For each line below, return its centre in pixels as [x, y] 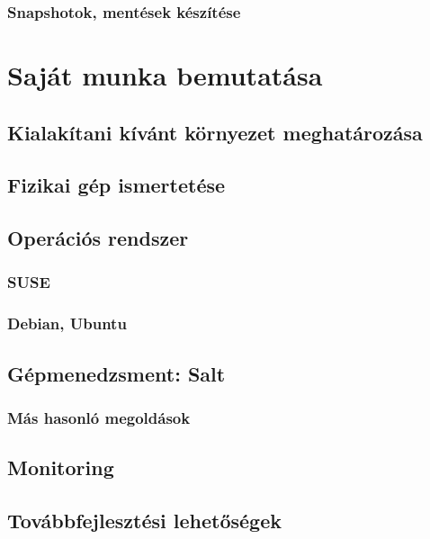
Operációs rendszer [98, 238]
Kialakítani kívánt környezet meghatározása [215, 132]
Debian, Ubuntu [67, 323]
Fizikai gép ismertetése [116, 185]
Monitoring [61, 467]
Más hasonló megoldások [99, 417]
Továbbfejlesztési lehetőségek [144, 521]
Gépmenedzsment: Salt [116, 373]
